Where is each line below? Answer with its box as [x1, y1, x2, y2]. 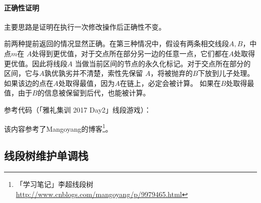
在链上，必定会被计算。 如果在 [120, 77, 221, 88]
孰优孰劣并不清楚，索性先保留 [44, 68, 143, 78]
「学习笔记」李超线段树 [16, 179, 93, 189]
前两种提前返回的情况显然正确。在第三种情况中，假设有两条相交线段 [4, 38, 229, 49]
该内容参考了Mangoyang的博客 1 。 [4, 122, 112, 134]
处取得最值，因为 [58, 77, 115, 88]
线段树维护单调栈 [4, 148, 88, 163]
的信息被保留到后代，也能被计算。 [37, 87, 150, 98]
